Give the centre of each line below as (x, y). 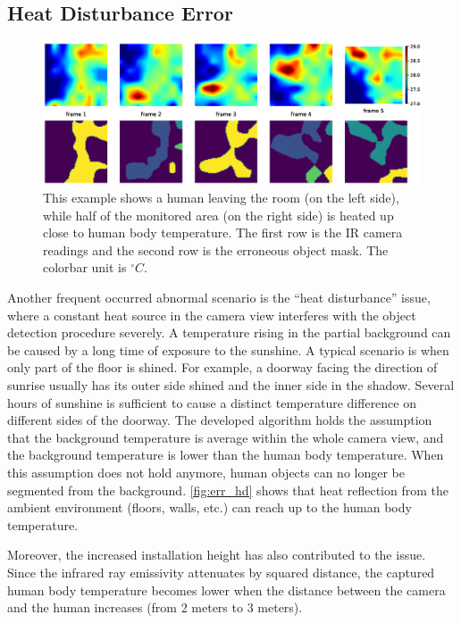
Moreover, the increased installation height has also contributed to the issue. (217, 555)
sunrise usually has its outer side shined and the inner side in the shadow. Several (231, 384)
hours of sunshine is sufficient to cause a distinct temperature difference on (212, 402)
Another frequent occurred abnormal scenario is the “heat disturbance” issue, (219, 297)
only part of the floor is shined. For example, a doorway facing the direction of (222, 367)
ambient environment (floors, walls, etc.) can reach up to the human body (210, 507)
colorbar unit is (85, 267)
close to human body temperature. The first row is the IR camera (223, 233)
